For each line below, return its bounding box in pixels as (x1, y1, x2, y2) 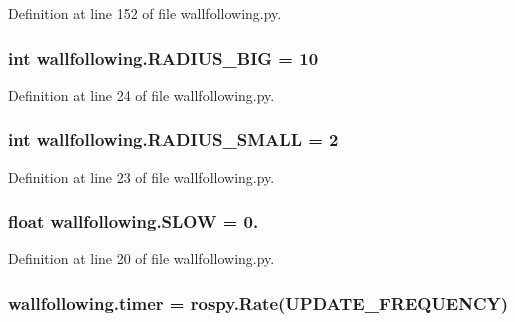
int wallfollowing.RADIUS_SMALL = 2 (8, 127, 339, 152)
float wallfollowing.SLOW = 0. (8, 209, 259, 234)
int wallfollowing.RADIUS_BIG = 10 (8, 45, 319, 70)
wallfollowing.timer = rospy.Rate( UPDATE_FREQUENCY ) (8, 290, 509, 315)
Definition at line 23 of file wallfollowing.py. (8, 166, 275, 187)
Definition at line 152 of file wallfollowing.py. (8, 3, 282, 23)
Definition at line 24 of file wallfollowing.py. (8, 84, 275, 105)
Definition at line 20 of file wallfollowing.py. (8, 248, 275, 269)
